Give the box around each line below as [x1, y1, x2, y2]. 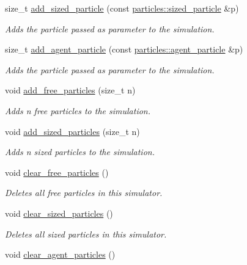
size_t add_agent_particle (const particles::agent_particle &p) [5, 43, 243, 56]
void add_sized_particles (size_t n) [5, 125, 140, 137]
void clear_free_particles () [5, 165, 109, 178]
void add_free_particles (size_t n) [5, 84, 136, 96]
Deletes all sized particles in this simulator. [5, 227, 167, 240]
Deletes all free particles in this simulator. [5, 186, 163, 199]
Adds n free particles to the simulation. [5, 104, 151, 117]
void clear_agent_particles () [5, 248, 116, 261]
